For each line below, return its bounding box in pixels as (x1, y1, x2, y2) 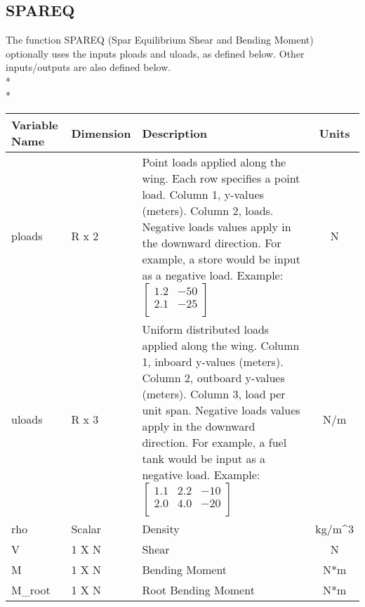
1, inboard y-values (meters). (142, 353, 284, 370)
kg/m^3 (315, 521, 354, 537)
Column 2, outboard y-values (142, 370, 285, 386)
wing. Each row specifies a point (142, 170, 300, 187)
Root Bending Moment (142, 582, 255, 599)
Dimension (71, 124, 131, 141)
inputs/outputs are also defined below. (6, 60, 171, 74)
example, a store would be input (142, 251, 300, 268)
